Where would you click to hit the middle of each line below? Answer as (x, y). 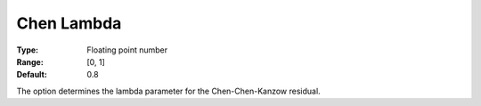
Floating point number (127, 50)
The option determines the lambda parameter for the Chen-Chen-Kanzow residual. (168, 91)
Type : (28, 50)
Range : (30, 61)
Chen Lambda (69, 23)
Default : (32, 75)
